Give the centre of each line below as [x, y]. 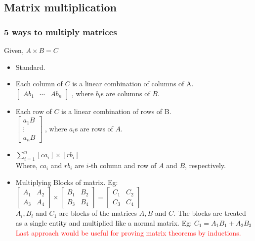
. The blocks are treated [210, 213]
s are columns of [126, 93]
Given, [14, 50]
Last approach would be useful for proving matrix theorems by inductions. [128, 232]
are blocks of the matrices [98, 213]
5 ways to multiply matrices [61, 31]
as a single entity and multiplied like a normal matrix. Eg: [104, 222]
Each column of [39, 84]
